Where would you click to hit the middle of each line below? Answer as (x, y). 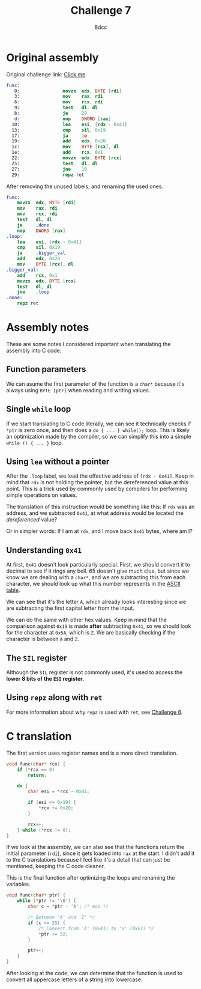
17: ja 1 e (49, 136)
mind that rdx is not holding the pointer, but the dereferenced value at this (97, 482)
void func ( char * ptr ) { (36, 895)
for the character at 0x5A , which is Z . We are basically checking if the (91, 633)
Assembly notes (48, 327)
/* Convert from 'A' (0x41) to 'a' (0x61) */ (96, 928)
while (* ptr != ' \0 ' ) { (47, 901)
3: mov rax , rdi (58, 97)
